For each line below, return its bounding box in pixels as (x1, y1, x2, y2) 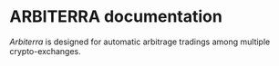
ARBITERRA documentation (9, 6, 223, 27)
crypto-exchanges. (9, 45, 81, 56)
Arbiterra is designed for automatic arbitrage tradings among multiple (9, 36, 271, 47)
